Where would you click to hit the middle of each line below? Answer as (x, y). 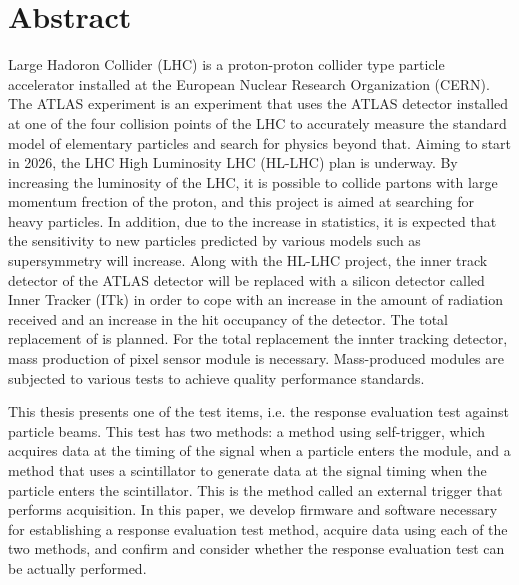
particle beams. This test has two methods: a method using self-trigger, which (247, 430)
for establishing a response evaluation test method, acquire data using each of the (258, 528)
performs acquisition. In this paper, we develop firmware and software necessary (253, 509)
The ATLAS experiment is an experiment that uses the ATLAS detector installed (258, 103)
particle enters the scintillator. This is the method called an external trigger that (255, 489)
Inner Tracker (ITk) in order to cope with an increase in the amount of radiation (256, 299)
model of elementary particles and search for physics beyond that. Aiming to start (260, 142)
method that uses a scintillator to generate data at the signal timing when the (247, 470)
